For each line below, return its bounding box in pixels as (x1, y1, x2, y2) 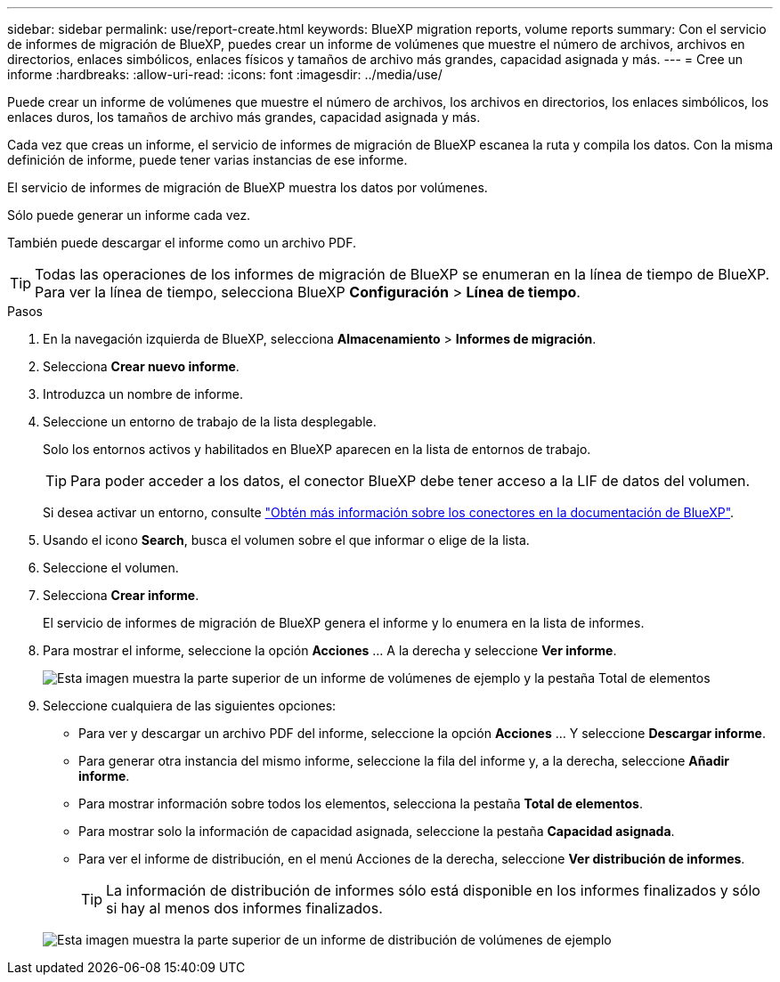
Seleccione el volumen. (43, 560, 179, 575)
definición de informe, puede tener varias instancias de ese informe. (7, 152, 408, 167)
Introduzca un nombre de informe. (43, 386, 243, 402)
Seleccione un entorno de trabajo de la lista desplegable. (43, 414, 377, 429)
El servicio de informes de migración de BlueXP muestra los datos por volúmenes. (7, 180, 488, 195)
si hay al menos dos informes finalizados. (106, 899, 383, 917)
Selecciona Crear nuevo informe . (43, 359, 240, 374)
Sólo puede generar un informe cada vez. (7, 207, 251, 223)
